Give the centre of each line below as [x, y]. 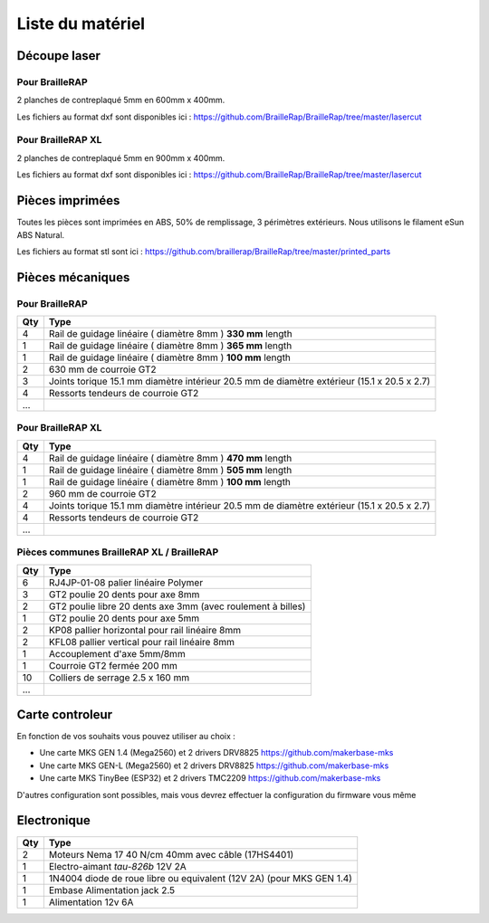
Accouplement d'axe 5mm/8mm [117, 653]
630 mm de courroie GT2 [103, 369]
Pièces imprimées [68, 200]
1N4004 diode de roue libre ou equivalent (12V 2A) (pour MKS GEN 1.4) [201, 878]
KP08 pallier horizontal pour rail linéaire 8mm [145, 630]
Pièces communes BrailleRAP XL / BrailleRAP [118, 552]
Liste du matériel [81, 24]
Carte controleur [65, 714]
